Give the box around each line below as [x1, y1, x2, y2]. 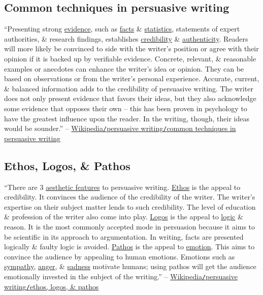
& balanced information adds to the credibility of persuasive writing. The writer [4, 83, 253, 93]
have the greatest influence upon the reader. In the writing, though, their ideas [4, 113, 249, 123]
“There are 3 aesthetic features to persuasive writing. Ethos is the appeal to [4, 181, 241, 192]
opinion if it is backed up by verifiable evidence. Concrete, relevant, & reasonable [4, 53, 256, 63]
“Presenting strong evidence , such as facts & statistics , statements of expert [4, 23, 240, 34]
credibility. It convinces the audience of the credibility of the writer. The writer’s [4, 191, 255, 202]
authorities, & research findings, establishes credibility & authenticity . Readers [4, 33, 248, 44]
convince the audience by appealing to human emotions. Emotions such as [4, 251, 235, 261]
